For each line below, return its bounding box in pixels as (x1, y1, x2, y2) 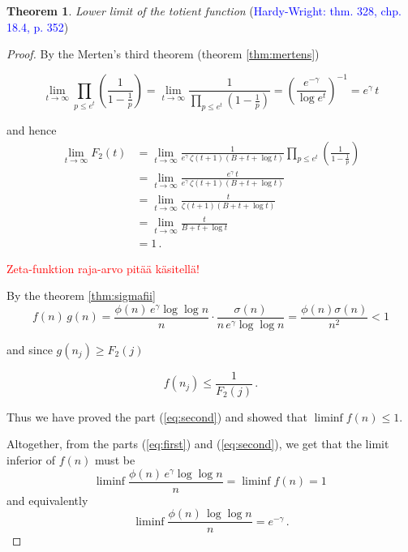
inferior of (6, 451, 55, 469)
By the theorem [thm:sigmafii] (6, 287, 156, 304)
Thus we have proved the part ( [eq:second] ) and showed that (6, 408, 307, 425)
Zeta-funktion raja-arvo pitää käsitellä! (6, 259, 200, 276)
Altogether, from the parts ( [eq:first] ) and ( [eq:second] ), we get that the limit (6, 435, 389, 452)
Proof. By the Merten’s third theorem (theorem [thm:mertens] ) (6, 45, 320, 62)
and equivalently (6, 491, 88, 508)
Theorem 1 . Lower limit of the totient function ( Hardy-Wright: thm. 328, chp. (6, 2, 402, 19)
